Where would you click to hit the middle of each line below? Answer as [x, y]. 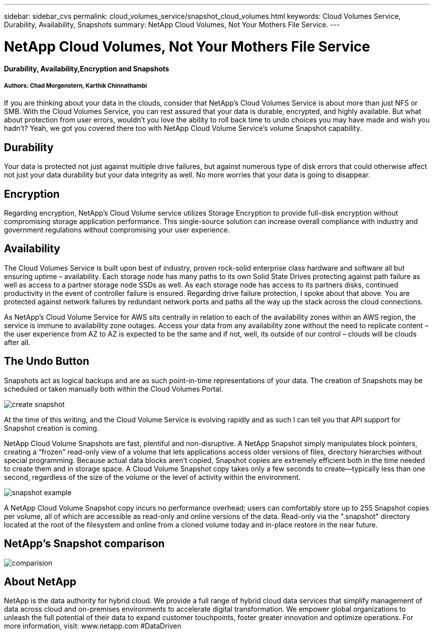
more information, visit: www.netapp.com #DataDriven [93, 626]
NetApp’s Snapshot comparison [84, 544]
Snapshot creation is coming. [52, 428]
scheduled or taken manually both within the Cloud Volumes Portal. [114, 389]
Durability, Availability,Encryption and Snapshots [87, 68]
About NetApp [40, 581]
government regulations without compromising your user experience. [117, 230]
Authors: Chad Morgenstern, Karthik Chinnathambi [76, 86]
